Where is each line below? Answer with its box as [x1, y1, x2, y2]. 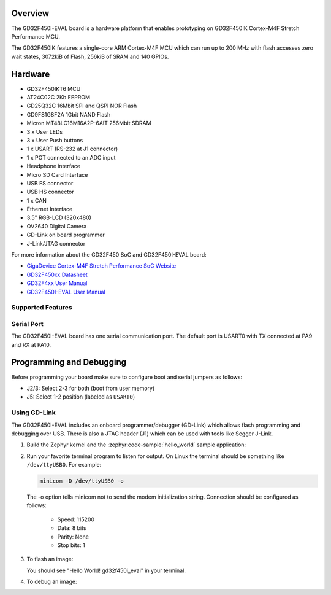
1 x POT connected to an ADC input [26, 154, 116, 161]
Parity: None [57, 533, 89, 540]
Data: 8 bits [57, 524, 86, 532]
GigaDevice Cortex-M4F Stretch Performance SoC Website [26, 262, 177, 270]
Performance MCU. [11, 33, 61, 40]
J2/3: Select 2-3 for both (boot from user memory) [26, 384, 155, 392]
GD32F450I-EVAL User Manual [26, 288, 105, 295]
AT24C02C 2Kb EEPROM [26, 93, 91, 101]
